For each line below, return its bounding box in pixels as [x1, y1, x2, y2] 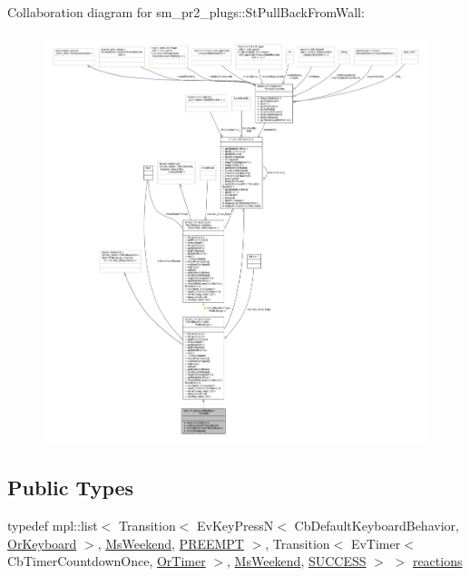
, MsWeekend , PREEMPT [97, 533, 244, 552]
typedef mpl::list [7, 516, 98, 535]
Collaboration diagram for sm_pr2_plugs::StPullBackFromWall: [7, 3, 365, 21]
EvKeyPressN [197, 516, 274, 535]
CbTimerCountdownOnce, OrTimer [7, 552, 206, 571]
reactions [412, 552, 463, 571]
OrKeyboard [7, 533, 77, 552]
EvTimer [350, 533, 401, 552]
